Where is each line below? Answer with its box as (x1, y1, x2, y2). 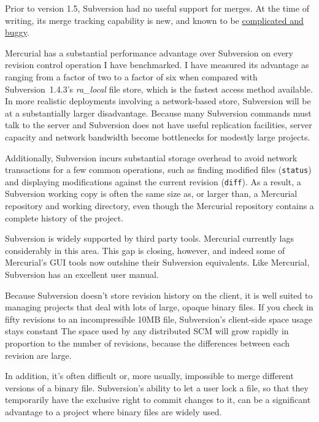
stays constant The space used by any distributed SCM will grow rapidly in (5, 324, 289, 337)
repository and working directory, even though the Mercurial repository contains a (5, 199, 314, 212)
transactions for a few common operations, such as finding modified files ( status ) (5, 163, 312, 176)
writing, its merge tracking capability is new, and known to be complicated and (5, 13, 304, 26)
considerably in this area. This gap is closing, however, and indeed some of (5, 244, 285, 256)
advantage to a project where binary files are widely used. (5, 405, 222, 418)
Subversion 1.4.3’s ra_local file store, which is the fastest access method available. (5, 82, 313, 95)
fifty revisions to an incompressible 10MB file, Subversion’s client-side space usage (5, 312, 313, 325)
